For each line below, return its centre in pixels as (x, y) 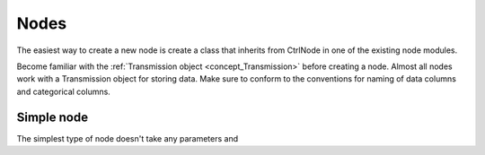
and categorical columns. (64, 91)
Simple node (53, 117)
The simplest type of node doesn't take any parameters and (127, 138)
